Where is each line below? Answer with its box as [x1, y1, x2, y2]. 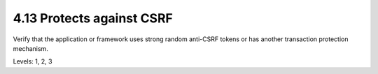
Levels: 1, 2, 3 [13, 57, 52, 66]
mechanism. [13, 44, 48, 52]
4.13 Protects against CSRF [13, 10, 173, 26]
